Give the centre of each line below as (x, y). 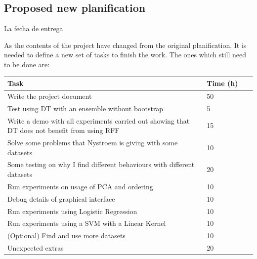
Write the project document (50, 96)
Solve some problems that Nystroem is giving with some (93, 143)
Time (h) (222, 83)
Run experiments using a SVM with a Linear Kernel (87, 223)
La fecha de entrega (34, 28)
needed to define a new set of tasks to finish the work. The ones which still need (125, 55)
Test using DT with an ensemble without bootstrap (86, 108)
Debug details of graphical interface (61, 198)
